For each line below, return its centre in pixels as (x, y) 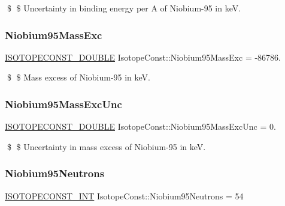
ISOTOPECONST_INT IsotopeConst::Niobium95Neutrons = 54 (124, 195)
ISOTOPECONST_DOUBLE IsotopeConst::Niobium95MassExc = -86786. (143, 57)
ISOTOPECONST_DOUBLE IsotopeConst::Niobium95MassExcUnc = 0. (140, 126)
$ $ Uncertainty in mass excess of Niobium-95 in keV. (106, 146)
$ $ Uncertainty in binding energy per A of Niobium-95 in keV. (124, 8)
